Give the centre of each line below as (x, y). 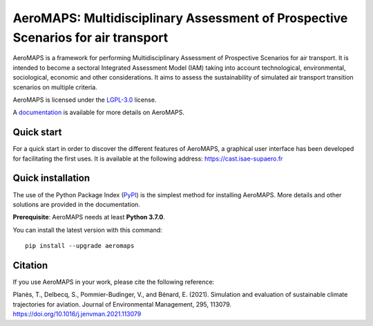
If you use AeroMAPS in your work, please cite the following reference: (114, 282)
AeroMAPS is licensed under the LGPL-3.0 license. (85, 100)
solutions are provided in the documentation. (77, 204)
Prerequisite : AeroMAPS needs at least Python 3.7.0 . (89, 217)
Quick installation (51, 178)
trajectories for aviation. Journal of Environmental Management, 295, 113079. (122, 304)
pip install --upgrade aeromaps (80, 246)
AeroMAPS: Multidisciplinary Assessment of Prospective (180, 18)
